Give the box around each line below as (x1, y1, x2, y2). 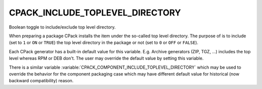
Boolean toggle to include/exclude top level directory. (9, 24, 116, 30)
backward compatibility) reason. (9, 78, 74, 84)
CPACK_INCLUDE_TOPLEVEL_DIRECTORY (9, 7, 181, 18)
